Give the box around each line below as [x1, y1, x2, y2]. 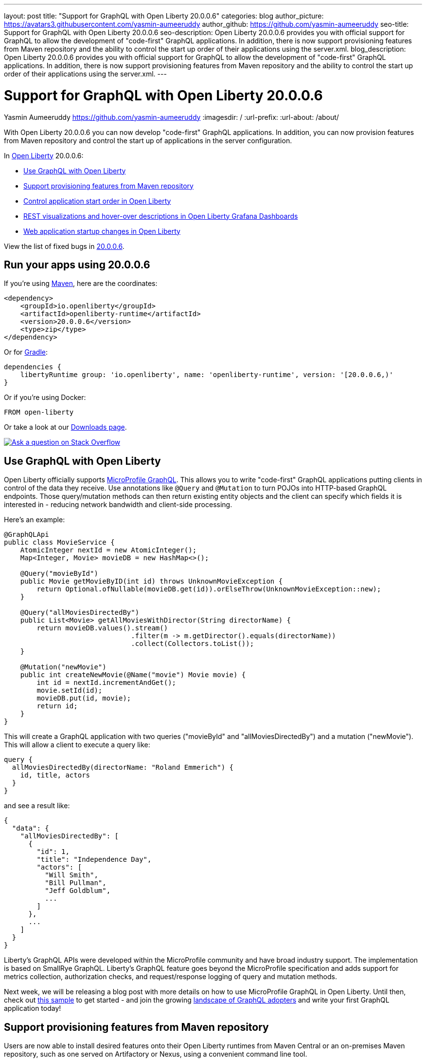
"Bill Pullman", [45, 879, 106, 887]
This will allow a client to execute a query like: [4, 740, 150, 749]
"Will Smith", [45, 871, 98, 879]
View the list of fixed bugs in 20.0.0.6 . [4, 242, 124, 250]
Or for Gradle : [4, 348, 48, 357]
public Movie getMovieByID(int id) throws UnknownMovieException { [20, 577, 283, 586]
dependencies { [4, 363, 62, 371]
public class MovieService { [4, 538, 115, 547]
